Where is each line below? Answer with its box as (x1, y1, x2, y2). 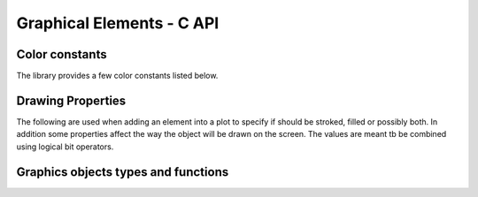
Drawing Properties (16, 93, 127, 108)
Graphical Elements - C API (16, 13, 220, 33)
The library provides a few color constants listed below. (16, 71, 219, 81)
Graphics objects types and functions (16, 164, 229, 179)
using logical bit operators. (16, 141, 114, 152)
